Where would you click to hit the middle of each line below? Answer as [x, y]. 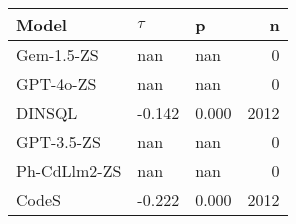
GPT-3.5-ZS [58, 141]
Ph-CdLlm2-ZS [69, 170]
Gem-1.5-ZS [57, 54]
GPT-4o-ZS [56, 83]
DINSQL [47, 112]
